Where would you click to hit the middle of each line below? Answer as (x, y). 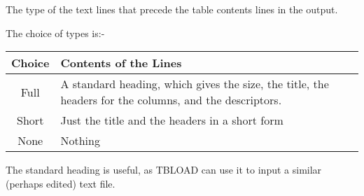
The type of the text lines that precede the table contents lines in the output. (172, 9)
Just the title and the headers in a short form (172, 120)
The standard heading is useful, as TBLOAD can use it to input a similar (164, 170)
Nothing (80, 141)
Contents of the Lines (121, 63)
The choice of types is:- (55, 33)
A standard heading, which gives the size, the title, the (195, 84)
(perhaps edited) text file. (61, 183)
